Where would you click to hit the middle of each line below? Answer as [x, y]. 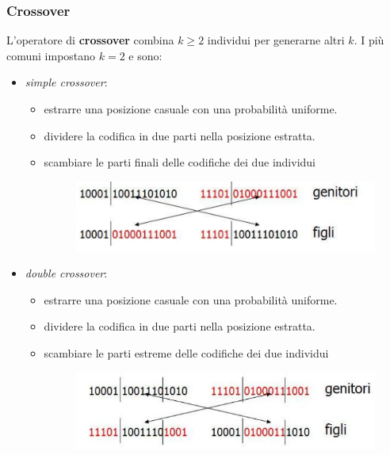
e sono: [145, 55]
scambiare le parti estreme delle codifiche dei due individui [186, 352]
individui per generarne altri [276, 40]
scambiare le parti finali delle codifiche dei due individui [180, 162]
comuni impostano [51, 55]
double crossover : [66, 273]
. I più [369, 40]
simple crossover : [66, 82]
